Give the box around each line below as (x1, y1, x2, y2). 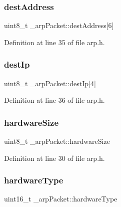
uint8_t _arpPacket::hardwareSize (4, 136, 110, 146)
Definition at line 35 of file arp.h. (4, 37, 105, 47)
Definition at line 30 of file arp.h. (4, 152, 105, 163)
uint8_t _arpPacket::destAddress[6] (4, 20, 114, 31)
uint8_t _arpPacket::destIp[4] (4, 78, 96, 88)
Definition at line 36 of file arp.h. (4, 95, 105, 105)
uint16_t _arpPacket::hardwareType (4, 193, 117, 204)
